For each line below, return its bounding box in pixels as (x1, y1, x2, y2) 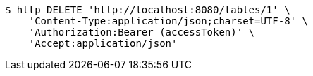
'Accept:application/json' (28, 38, 178, 49)
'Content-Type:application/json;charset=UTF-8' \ (28, 15, 308, 26)
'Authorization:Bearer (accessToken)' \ (28, 26, 255, 38)
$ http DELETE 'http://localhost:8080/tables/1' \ (5, 4, 290, 15)
